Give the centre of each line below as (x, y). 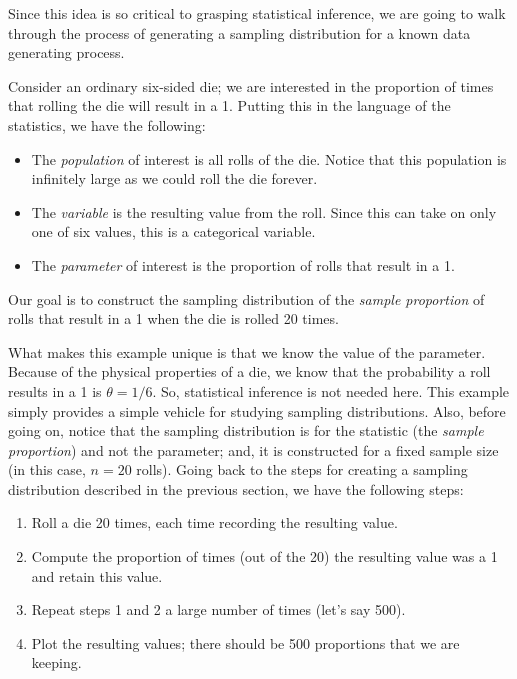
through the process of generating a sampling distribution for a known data (239, 32)
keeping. (56, 662)
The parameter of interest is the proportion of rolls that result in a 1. (243, 264)
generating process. (66, 52)
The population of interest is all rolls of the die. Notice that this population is (269, 158)
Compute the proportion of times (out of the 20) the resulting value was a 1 (264, 556)
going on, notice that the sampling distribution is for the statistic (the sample (246, 430)
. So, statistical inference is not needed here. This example (331, 390)
